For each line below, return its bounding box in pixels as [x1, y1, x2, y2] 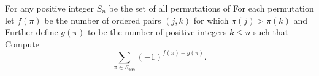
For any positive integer [5, 2, 94, 14]
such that [253, 26, 289, 38]
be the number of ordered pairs [44, 13, 161, 26]
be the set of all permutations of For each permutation [109, 2, 314, 14]
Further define [5, 26, 58, 38]
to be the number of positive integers [88, 26, 227, 38]
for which [193, 13, 229, 26]
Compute [5, 37, 39, 50]
